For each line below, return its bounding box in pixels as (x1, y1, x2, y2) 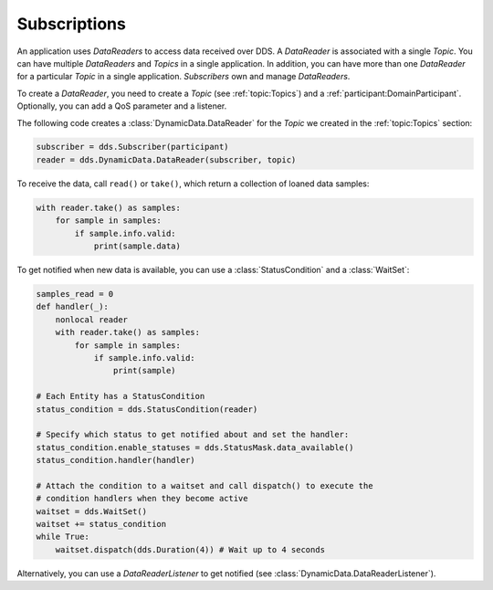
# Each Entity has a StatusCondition (36, 391, 205, 402)
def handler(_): (36, 301, 110, 312)
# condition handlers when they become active (36, 493, 248, 504)
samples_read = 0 (36, 289, 114, 299)
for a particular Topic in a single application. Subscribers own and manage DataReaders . (16, 71, 351, 82)
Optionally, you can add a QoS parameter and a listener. (16, 100, 227, 111)
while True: (36, 532, 90, 543)
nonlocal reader (55, 314, 128, 324)
